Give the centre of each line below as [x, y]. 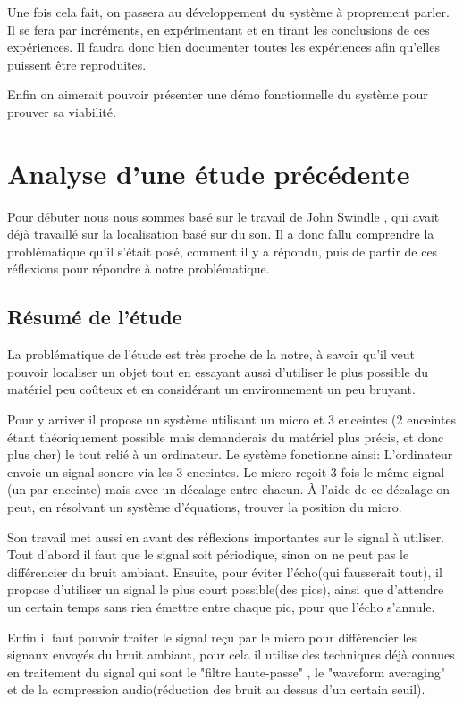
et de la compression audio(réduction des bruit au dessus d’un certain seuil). [216, 689]
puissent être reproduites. [77, 64]
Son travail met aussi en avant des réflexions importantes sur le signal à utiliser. [226, 537]
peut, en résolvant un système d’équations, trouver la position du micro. [205, 507]
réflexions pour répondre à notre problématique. [139, 269]
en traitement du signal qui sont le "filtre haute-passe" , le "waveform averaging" [226, 671]
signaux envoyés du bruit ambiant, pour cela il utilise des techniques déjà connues [231, 655]
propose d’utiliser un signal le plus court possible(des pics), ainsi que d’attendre [226, 589]
